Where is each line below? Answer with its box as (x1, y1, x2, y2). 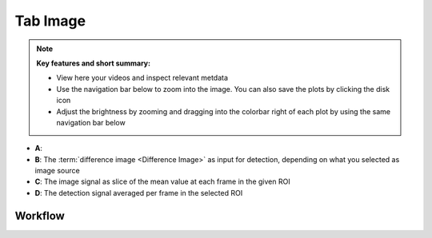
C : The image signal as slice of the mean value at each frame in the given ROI (34, 177, 291, 187)
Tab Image (14, 12, 86, 30)
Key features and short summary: (36, 58, 151, 68)
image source (34, 166, 80, 176)
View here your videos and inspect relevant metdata (56, 73, 228, 83)
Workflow (14, 208, 66, 223)
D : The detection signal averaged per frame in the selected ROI (34, 188, 243, 197)
